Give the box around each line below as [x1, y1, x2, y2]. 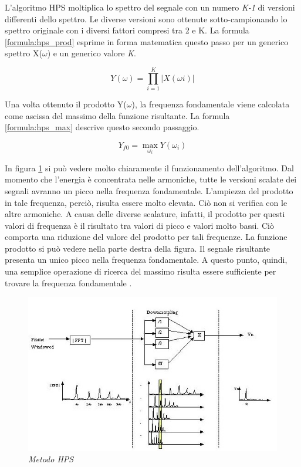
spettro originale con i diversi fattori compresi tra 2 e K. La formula [5, 24, 249, 36]
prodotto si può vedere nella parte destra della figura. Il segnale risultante [5, 242, 270, 254]
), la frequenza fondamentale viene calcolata [131, 98, 290, 110]
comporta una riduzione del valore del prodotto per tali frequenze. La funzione [5, 231, 288, 243]
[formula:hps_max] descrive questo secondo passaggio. [5, 121, 199, 133]
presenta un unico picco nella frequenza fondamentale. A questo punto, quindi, [5, 253, 288, 266]
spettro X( [5, 47, 42, 59]
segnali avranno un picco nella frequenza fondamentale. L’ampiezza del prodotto [5, 184, 293, 197]
